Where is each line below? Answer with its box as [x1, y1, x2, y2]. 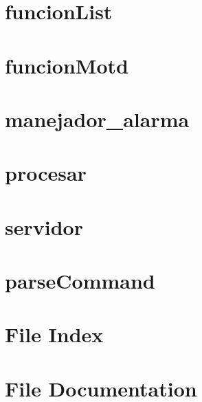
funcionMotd [5, 51, 128, 79]
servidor [5, 212, 83, 241]
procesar [5, 159, 87, 187]
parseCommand [5, 267, 155, 295]
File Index [5, 320, 104, 348]
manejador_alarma [5, 104, 190, 133]
